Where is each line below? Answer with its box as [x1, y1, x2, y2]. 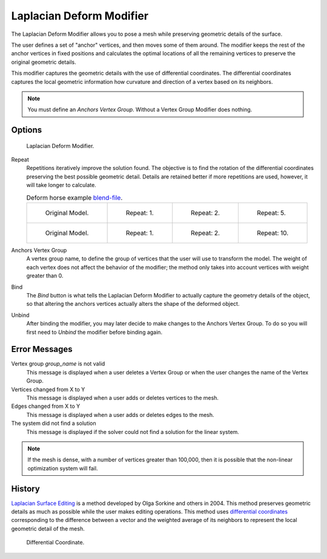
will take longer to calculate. [26, 181, 96, 189]
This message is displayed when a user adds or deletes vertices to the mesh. [26, 395, 219, 401]
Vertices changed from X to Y [11, 385, 85, 393]
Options [11, 125, 42, 135]
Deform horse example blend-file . [26, 193, 123, 202]
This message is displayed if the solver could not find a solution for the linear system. [26, 428, 239, 435]
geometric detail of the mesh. [11, 525, 85, 532]
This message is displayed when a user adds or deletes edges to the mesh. [26, 411, 214, 418]
